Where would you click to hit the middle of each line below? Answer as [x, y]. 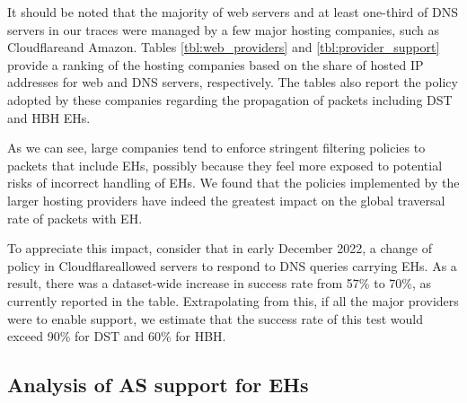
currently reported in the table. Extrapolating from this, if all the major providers [233, 300]
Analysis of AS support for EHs [158, 385]
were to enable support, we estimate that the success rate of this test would [215, 318]
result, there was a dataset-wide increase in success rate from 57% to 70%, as [220, 283]
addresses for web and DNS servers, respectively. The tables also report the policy [233, 82]
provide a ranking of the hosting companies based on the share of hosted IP [216, 64]
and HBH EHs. [49, 117]
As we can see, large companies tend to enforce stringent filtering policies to [216, 148]
